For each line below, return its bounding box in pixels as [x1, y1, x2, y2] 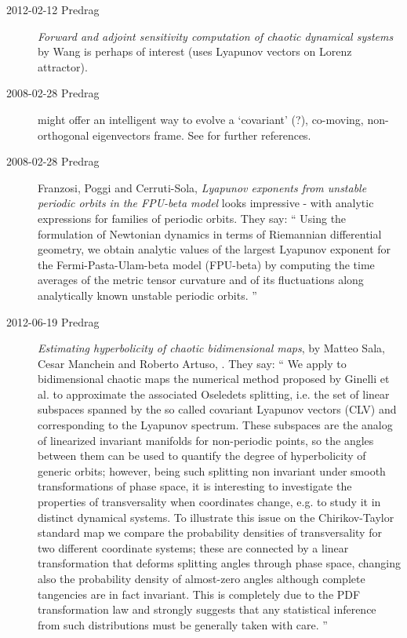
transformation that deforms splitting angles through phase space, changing [38, 555, 402, 571]
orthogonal [38, 126, 89, 143]
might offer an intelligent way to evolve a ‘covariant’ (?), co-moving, [38, 111, 364, 127]
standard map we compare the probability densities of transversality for [38, 524, 382, 541]
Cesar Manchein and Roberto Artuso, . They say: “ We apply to [38, 355, 347, 371]
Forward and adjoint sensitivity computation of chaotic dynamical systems [38, 27, 394, 44]
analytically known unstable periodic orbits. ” [38, 286, 257, 303]
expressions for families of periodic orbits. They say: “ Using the [38, 210, 347, 226]
